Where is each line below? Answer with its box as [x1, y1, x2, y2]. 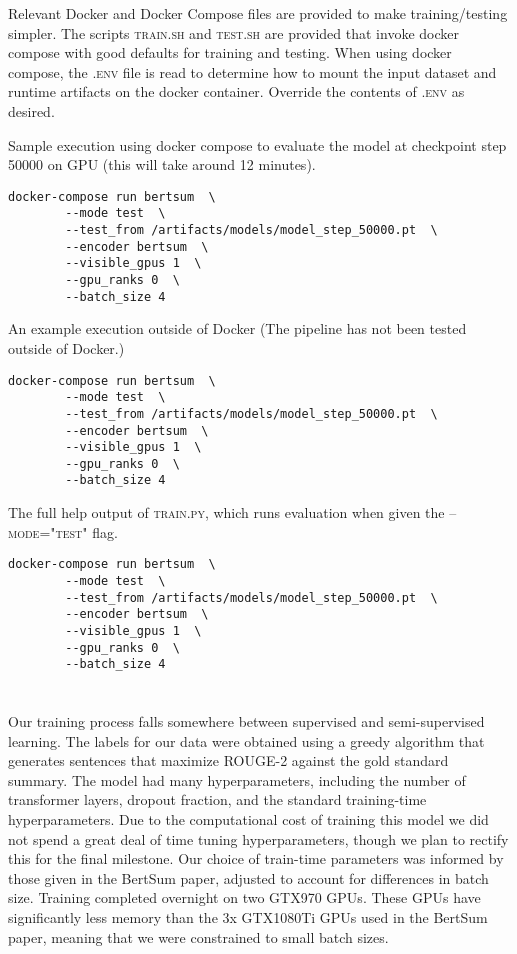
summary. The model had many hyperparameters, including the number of [8, 769, 466, 790]
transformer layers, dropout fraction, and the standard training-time [8, 789, 427, 810]
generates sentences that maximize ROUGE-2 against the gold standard [8, 750, 449, 771]
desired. [8, 100, 55, 121]
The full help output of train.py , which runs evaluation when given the [8, 502, 445, 523]
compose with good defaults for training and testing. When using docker [8, 42, 452, 63]
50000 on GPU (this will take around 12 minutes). [8, 154, 316, 175]
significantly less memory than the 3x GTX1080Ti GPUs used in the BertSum [8, 907, 488, 928]
